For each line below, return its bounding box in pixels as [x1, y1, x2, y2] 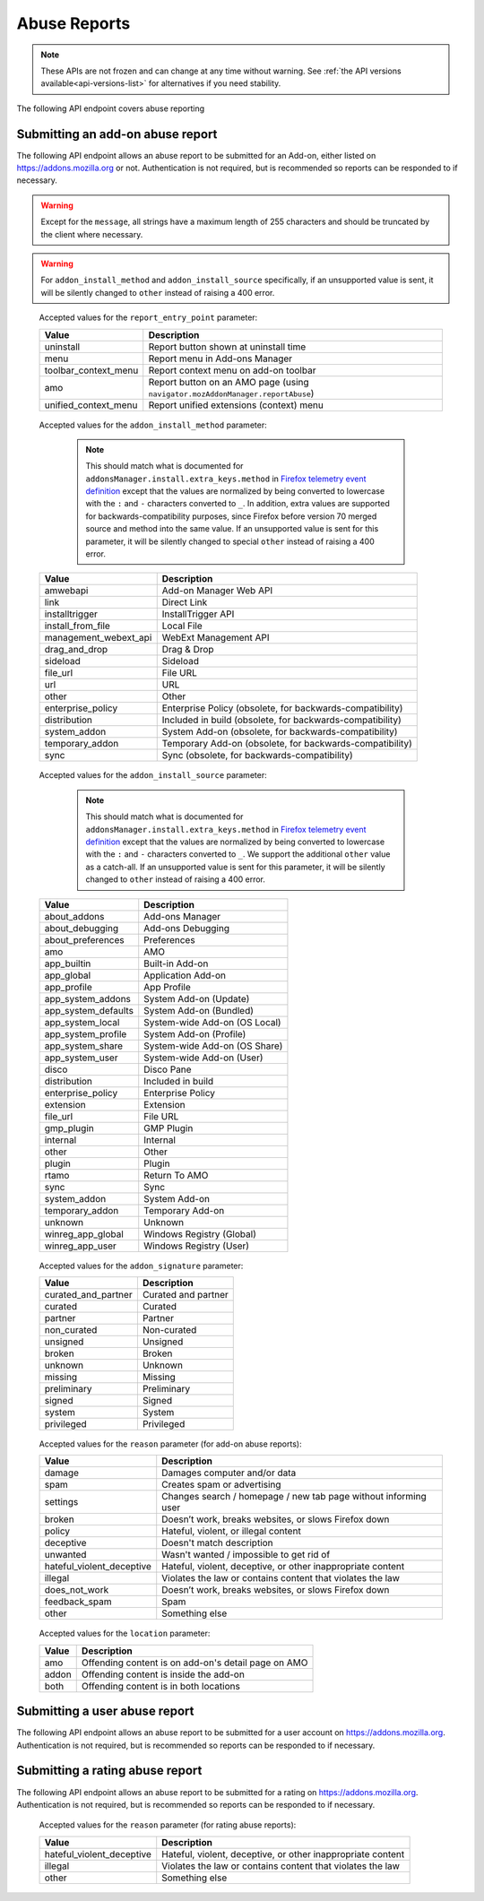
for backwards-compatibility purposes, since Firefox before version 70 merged [85, 511, 377, 522]
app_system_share [44, 1040, 124, 1052]
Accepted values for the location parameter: [39, 1628, 211, 1639]
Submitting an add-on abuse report [16, 126, 218, 142]
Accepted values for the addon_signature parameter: [39, 1260, 244, 1271]
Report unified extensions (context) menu [148, 399, 324, 411]
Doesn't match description [161, 1537, 273, 1550]
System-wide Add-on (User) [143, 1051, 264, 1064]
